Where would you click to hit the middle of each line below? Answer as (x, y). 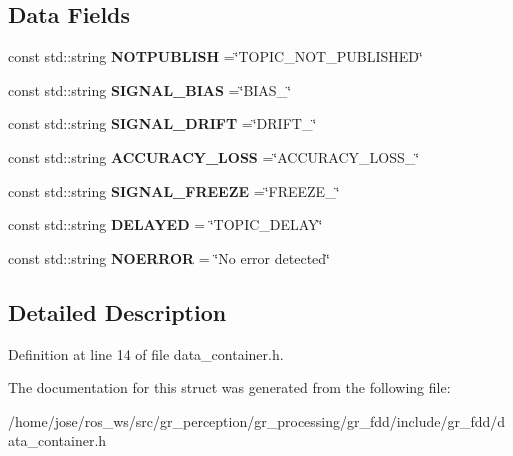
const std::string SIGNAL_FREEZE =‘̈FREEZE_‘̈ (174, 190)
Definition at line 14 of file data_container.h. (146, 353)
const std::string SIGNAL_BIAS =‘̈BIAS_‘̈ (150, 89)
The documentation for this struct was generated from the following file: (229, 387)
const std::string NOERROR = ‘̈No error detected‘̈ (169, 257)
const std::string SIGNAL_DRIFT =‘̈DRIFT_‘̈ (162, 123)
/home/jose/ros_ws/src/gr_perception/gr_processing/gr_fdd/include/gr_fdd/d (257, 420)
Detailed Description (117, 311)
